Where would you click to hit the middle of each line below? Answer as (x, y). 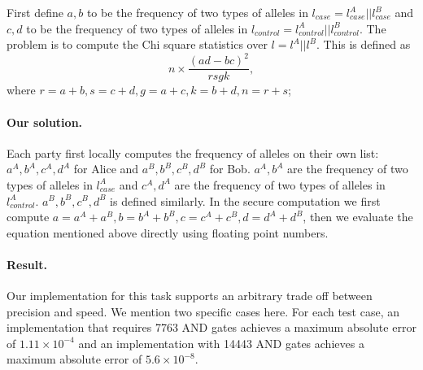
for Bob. (230, 169)
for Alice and (106, 169)
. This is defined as (363, 44)
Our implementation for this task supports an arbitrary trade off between (190, 296)
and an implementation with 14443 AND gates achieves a (221, 343)
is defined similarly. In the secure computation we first (245, 200)
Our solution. (45, 122)
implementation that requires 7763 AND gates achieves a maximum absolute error (211, 327)
